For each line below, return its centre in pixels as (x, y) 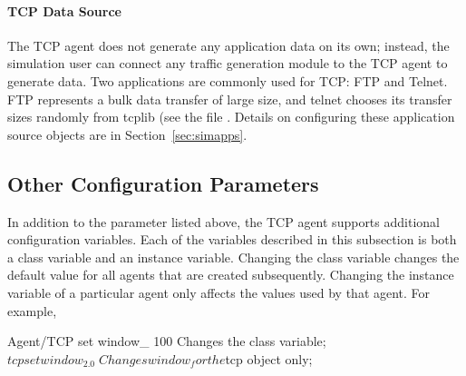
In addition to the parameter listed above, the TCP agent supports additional (223, 221)
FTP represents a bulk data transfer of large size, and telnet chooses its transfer (230, 99)
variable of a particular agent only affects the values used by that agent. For (219, 292)
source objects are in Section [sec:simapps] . (127, 134)
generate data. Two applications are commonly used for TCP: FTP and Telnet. (228, 80)
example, (32, 310)
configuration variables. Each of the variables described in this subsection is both (232, 239)
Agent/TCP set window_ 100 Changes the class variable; (167, 341)
